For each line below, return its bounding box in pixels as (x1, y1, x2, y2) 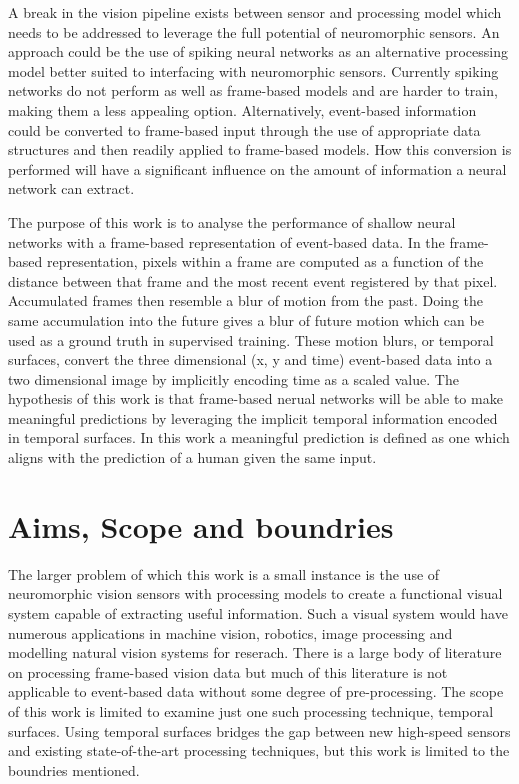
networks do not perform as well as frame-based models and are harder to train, (8, 80, 498, 101)
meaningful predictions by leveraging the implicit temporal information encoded (8, 407, 498, 428)
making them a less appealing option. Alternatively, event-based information (8, 99, 477, 120)
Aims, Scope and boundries (8, 505, 394, 546)
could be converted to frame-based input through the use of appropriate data (8, 119, 481, 140)
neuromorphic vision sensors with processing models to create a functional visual (8, 583, 503, 604)
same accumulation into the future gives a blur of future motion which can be (8, 309, 484, 330)
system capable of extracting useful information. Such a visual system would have (8, 602, 508, 623)
